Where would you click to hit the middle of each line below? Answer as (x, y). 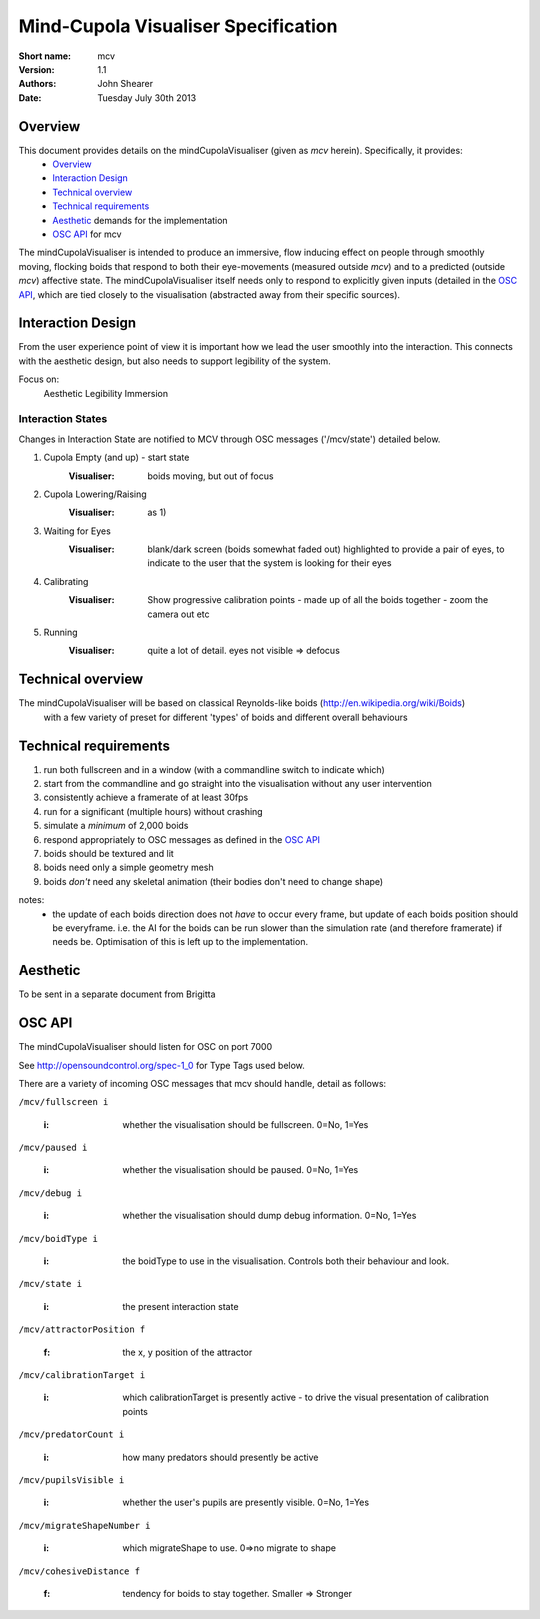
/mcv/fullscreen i (63, 1102)
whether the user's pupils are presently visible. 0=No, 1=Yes (246, 1502)
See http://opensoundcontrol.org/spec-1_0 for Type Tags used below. (161, 1065)
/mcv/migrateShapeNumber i (84, 1525)
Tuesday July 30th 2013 (147, 97)
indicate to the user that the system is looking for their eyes (269, 563)
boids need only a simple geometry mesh (128, 867)
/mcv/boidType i (58, 1238)
